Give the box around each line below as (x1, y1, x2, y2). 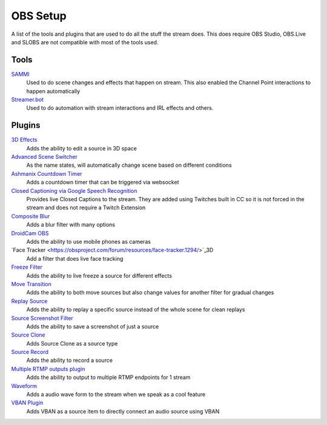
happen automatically (26, 87, 81, 95)
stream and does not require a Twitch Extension (26, 204, 146, 212)
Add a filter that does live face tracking (26, 255, 124, 262)
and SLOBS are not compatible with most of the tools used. (11, 38, 159, 45)
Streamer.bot (11, 96, 44, 103)
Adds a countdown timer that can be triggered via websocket (26, 179, 179, 186)
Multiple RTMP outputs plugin (11, 365, 85, 372)
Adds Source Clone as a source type (26, 340, 118, 347)
